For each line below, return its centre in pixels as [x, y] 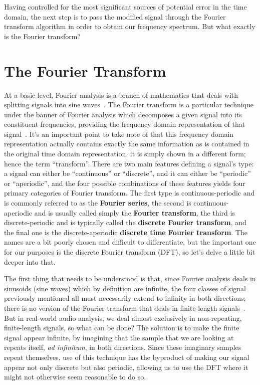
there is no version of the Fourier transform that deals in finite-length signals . [125, 308]
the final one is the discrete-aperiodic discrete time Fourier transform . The [126, 232]
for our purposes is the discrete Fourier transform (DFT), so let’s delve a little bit [130, 252]
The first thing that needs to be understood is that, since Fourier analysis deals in [130, 278]
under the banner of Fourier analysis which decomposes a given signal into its [123, 114]
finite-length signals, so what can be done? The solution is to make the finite [122, 328]
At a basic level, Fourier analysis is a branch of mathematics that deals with [121, 94]
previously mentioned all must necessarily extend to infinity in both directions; [125, 298]
